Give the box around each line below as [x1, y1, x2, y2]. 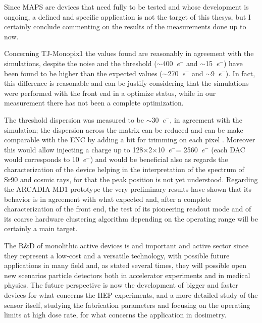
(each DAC [211, 144, 245, 154]
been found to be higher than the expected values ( [4, 68, 163, 78]
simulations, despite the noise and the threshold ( [4, 58, 157, 68]
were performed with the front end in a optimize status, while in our [4, 87, 216, 98]
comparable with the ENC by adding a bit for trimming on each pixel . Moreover [4, 134, 255, 145]
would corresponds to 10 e [4, 154, 86, 165]
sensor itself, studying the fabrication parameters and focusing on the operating [4, 299, 250, 310]
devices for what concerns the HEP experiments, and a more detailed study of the [4, 290, 258, 300]
